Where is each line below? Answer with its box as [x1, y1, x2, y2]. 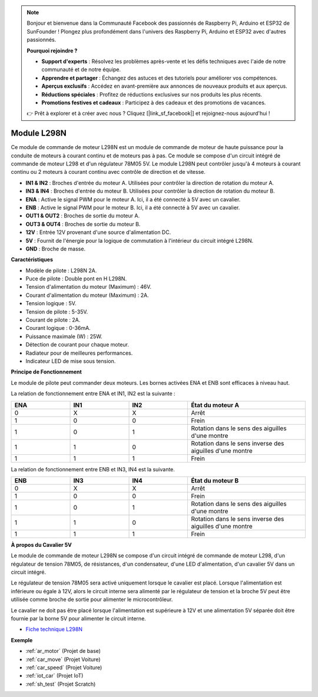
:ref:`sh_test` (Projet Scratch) [25, 681, 96, 688]
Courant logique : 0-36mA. [25, 325, 91, 332]
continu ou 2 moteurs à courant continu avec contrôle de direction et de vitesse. [11, 169, 206, 176]
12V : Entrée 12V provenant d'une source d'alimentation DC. [25, 229, 171, 236]
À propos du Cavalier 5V [11, 541, 72, 548]
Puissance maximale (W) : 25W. [25, 333, 102, 340]
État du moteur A [191, 401, 240, 409]
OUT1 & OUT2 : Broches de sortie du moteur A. [25, 212, 140, 219]
